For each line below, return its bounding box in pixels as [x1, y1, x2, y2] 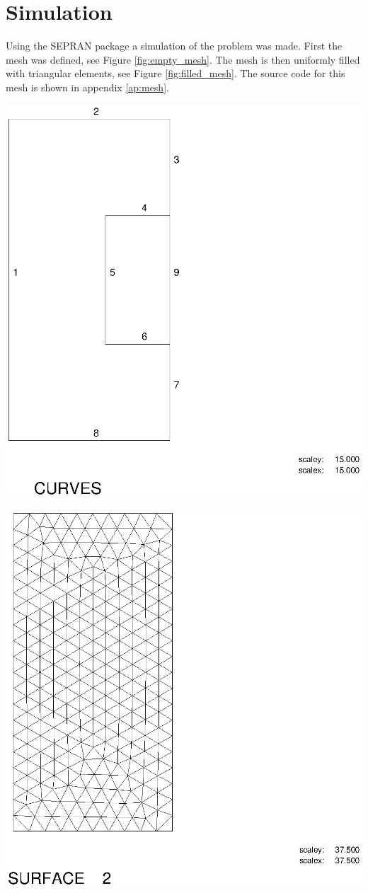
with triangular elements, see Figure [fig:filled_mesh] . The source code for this [6, 66, 345, 81]
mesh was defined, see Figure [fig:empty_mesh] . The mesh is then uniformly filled [6, 52, 360, 67]
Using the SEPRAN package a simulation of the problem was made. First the [6, 38, 343, 53]
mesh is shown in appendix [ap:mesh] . [6, 79, 169, 94]
